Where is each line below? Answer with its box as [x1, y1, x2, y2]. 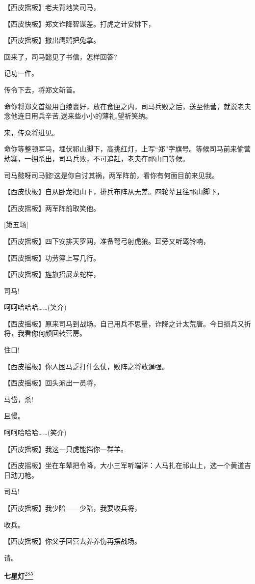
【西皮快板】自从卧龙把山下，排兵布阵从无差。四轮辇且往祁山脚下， [4, 186, 224, 197]
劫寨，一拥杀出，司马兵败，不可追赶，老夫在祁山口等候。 [4, 153, 189, 163]
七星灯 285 [4, 569, 33, 581]
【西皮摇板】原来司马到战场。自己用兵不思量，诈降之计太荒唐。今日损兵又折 [4, 318, 251, 328]
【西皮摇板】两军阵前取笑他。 [4, 203, 100, 213]
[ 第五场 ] [4, 219, 28, 230]
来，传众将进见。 [4, 127, 59, 137]
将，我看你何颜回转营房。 [4, 328, 86, 338]
